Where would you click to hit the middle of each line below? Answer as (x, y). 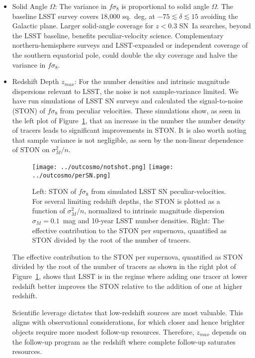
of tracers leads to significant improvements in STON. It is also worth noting (129, 130)
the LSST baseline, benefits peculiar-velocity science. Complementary (118, 35)
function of (48, 211)
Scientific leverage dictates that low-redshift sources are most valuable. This (127, 312)
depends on (229, 331)
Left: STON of (54, 191)
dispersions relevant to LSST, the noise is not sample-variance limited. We (125, 91)
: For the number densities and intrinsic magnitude (152, 81)
